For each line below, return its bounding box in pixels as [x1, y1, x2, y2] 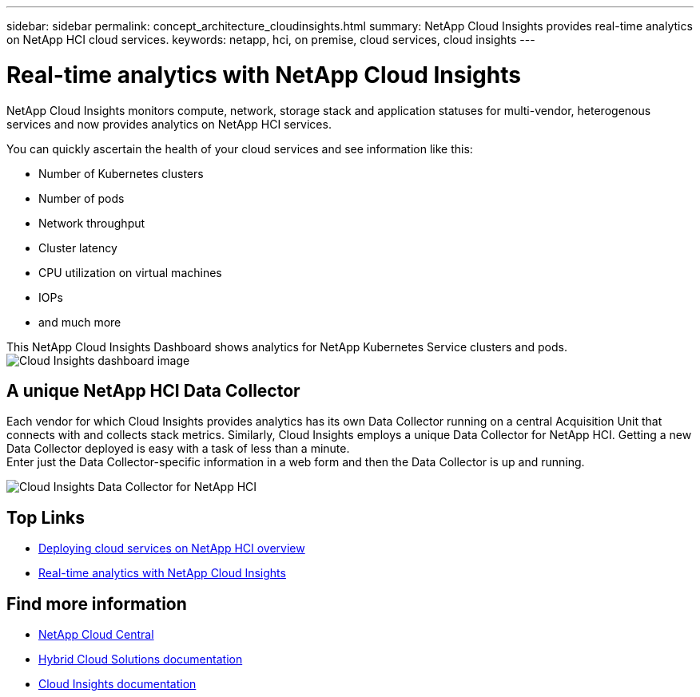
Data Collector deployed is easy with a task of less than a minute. [6, 442, 350, 456]
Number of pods [38, 191, 125, 205]
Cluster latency [38, 240, 117, 255]
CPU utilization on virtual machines [38, 265, 222, 279]
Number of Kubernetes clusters [38, 166, 204, 180]
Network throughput [38, 216, 145, 230]
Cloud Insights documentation [38, 677, 197, 691]
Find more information [6, 593, 187, 614]
